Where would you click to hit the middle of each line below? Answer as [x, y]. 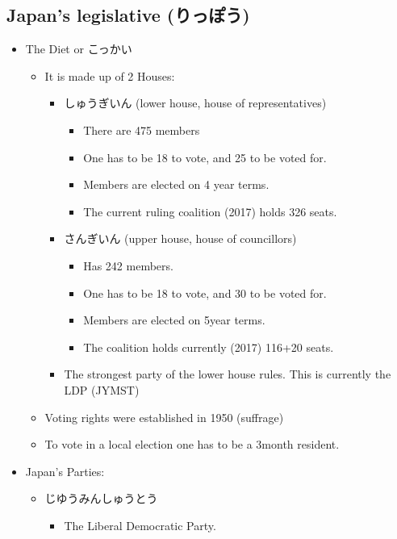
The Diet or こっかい [79, 49]
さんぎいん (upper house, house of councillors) [180, 238]
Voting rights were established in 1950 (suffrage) [164, 417]
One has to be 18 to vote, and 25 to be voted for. [205, 157]
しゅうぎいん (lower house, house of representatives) [195, 103]
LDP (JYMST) [102, 389]
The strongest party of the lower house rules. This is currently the [228, 374]
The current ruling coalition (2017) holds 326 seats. [210, 211]
